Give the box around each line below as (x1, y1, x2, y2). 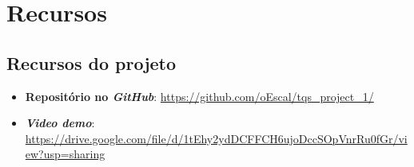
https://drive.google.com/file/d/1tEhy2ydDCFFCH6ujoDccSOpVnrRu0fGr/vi (25, 130, 408, 146)
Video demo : (25, 115, 95, 131)
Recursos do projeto (6, 50, 177, 75)
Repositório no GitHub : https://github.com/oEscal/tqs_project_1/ (25, 87, 374, 104)
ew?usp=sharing (25, 146, 105, 162)
